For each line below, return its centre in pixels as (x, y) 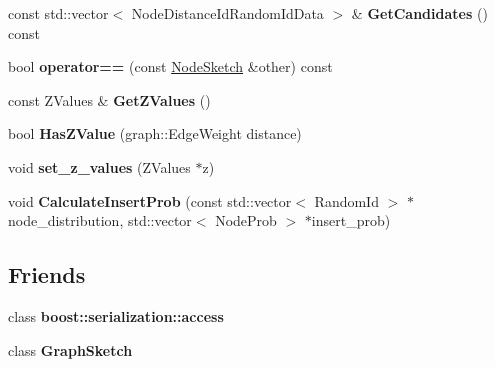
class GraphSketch (70, 349)
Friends (47, 274)
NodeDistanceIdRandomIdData (227, 13)
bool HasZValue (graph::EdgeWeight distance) (155, 133)
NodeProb (246, 220)
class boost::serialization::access (116, 315)
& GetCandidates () (419, 13)
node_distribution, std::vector (100, 220)
